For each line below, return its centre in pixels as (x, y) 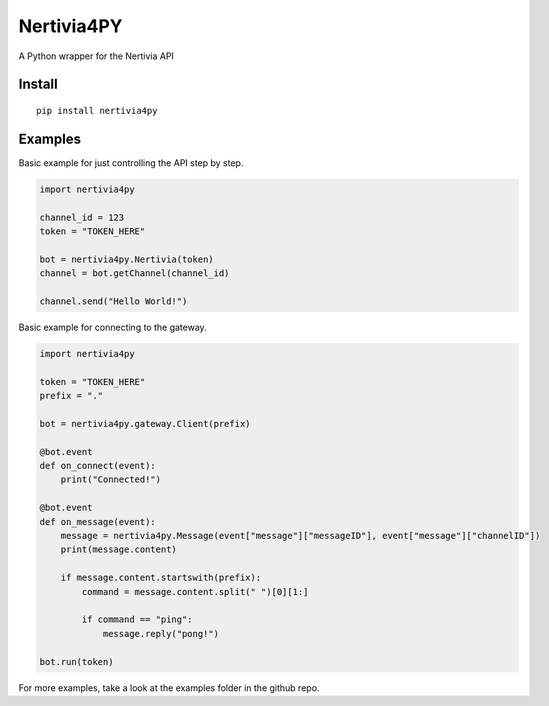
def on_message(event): (98, 521)
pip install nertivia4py (97, 110)
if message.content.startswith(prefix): (161, 578)
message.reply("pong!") (161, 633)
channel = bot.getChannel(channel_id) (134, 273)
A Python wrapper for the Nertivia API (96, 56)
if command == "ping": (137, 619)
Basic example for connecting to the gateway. (112, 327)
